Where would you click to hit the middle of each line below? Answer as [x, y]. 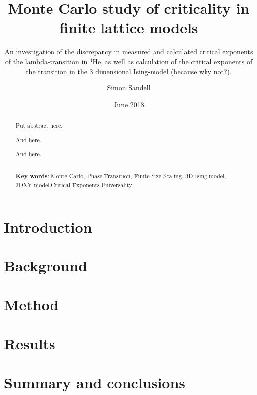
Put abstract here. [39, 125]
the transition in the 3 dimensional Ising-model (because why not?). [129, 71]
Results [30, 343]
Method [31, 304]
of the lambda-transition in [46, 61]
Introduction [48, 226]
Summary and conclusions [95, 382]
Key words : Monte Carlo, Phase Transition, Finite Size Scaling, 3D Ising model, [121, 176]
